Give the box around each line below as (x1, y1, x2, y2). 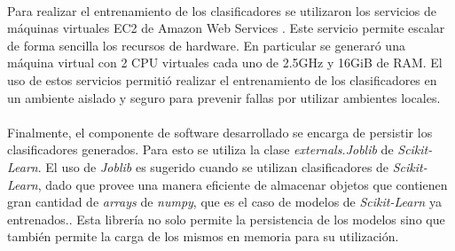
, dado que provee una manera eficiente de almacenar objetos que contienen (37, 175, 448, 193)
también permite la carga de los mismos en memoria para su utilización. (7, 227, 399, 246)
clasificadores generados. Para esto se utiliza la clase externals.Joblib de (7, 140, 394, 159)
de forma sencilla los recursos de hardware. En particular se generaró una (7, 35, 405, 54)
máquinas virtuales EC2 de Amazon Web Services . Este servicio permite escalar (7, 19, 445, 37)
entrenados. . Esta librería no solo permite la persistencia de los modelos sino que (7, 209, 445, 228)
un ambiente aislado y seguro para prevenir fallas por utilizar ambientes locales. (7, 88, 441, 106)
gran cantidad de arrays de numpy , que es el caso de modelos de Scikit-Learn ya (7, 192, 442, 211)
